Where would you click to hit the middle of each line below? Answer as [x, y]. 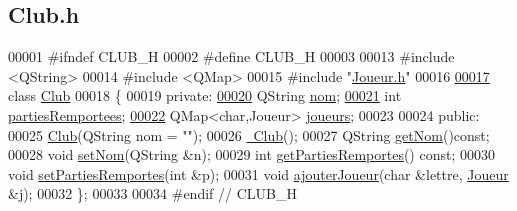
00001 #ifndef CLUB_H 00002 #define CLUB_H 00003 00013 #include [231, 56]
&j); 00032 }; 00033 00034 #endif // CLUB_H [152, 193]
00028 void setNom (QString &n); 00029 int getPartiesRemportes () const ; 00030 [251, 154]
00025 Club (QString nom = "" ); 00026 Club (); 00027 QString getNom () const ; [249, 134]
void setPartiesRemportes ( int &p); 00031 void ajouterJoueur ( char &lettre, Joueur [258, 173]
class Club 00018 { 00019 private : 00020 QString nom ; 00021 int [205, 95]
